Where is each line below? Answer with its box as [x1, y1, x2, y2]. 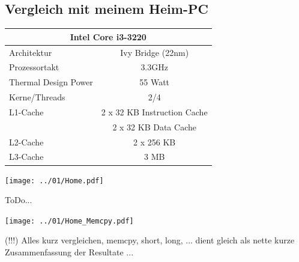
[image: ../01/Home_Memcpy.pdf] [5, 216, 134, 225]
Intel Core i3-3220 [70, 30, 146, 43]
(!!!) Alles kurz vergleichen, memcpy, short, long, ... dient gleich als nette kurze [5, 234, 295, 246]
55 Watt [139, 76, 170, 88]
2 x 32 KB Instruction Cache [101, 105, 208, 118]
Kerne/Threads [9, 91, 65, 103]
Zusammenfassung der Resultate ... [5, 246, 134, 258]
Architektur [9, 46, 52, 58]
